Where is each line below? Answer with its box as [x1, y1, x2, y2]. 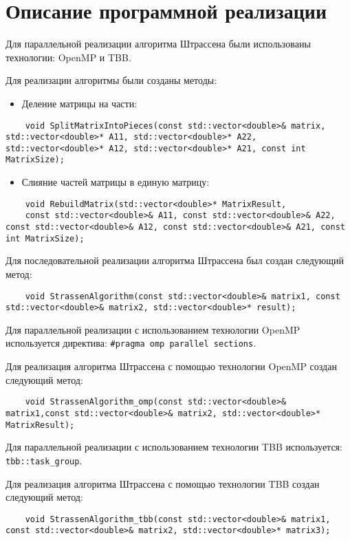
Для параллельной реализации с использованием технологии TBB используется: [6, 440, 342, 454]
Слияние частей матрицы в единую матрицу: [21, 175, 210, 189]
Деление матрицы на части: [21, 96, 138, 110]
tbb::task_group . [6, 453, 83, 467]
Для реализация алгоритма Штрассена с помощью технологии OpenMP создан [6, 359, 337, 374]
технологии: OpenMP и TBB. [6, 50, 131, 64]
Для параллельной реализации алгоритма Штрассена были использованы [6, 36, 311, 51]
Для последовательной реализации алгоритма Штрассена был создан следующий [6, 253, 344, 268]
